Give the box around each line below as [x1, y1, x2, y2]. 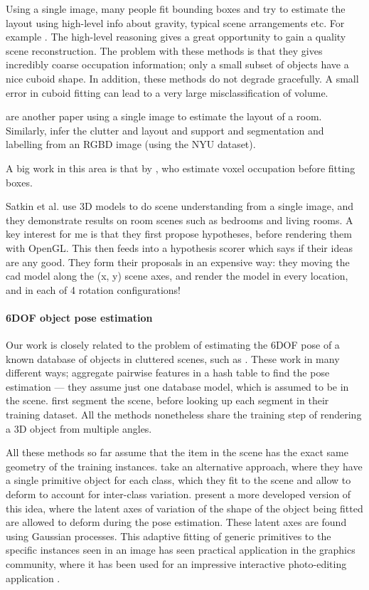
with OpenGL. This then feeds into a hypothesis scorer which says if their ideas [6, 240, 353, 255]
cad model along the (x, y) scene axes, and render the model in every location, [6, 268, 348, 283]
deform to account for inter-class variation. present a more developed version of [6, 487, 351, 502]
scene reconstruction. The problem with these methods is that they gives [6, 43, 323, 58]
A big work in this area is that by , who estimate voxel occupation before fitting [6, 160, 355, 175]
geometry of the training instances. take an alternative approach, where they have [6, 458, 363, 473]
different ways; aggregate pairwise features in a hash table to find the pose [6, 365, 330, 380]
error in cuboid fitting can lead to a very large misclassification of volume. [6, 85, 328, 100]
